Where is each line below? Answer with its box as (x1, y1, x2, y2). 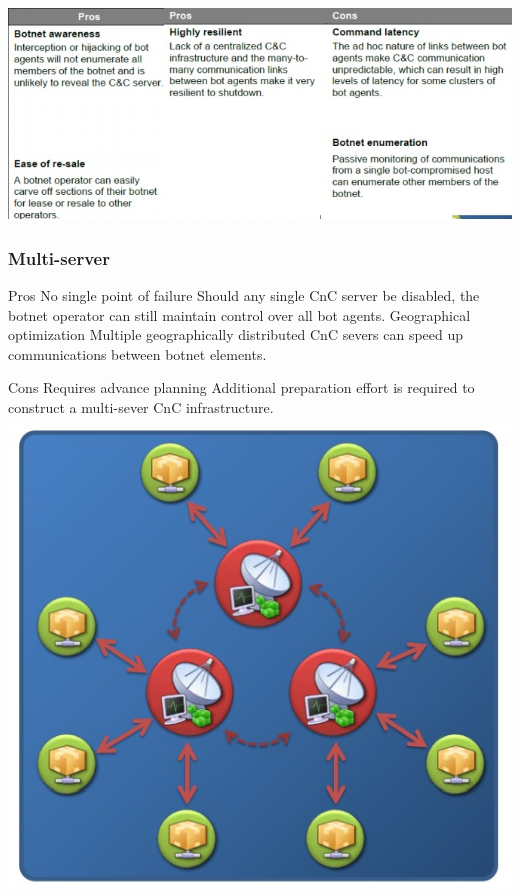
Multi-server (8, 245, 110, 270)
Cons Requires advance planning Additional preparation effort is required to (8, 377, 475, 398)
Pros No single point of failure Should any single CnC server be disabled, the (8, 285, 480, 306)
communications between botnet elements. (8, 343, 267, 364)
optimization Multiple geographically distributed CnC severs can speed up (8, 324, 464, 345)
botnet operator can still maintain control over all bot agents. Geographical (8, 304, 471, 325)
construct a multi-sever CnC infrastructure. (8, 397, 274, 418)
